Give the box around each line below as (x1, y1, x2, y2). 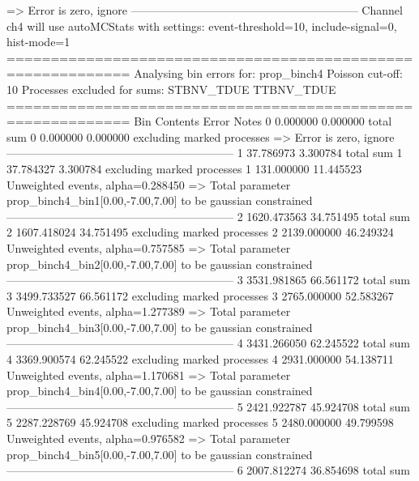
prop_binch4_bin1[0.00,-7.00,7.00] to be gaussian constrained (6, 192, 313, 209)
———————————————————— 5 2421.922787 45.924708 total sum (6, 398, 410, 415)
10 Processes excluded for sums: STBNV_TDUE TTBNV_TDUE (6, 80, 336, 97)
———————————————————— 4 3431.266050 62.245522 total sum (6, 334, 410, 351)
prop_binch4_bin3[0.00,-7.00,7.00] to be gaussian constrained (6, 318, 313, 335)
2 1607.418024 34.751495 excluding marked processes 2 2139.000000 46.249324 (6, 223, 394, 240)
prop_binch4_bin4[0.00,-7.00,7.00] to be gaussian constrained (6, 382, 313, 399)
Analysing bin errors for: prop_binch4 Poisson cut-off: (134, 65, 403, 82)
